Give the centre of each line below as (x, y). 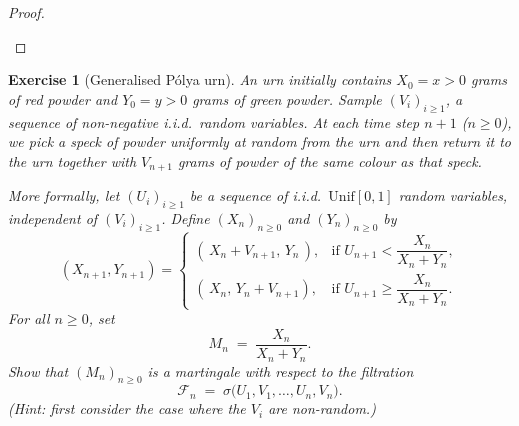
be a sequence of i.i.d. (255, 195)
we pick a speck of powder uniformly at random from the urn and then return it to (259, 141)
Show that (38, 370)
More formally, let (64, 195)
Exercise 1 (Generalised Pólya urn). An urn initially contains (200, 79)
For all (29, 318)
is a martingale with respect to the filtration (280, 370)
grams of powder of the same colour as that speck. (329, 160)
